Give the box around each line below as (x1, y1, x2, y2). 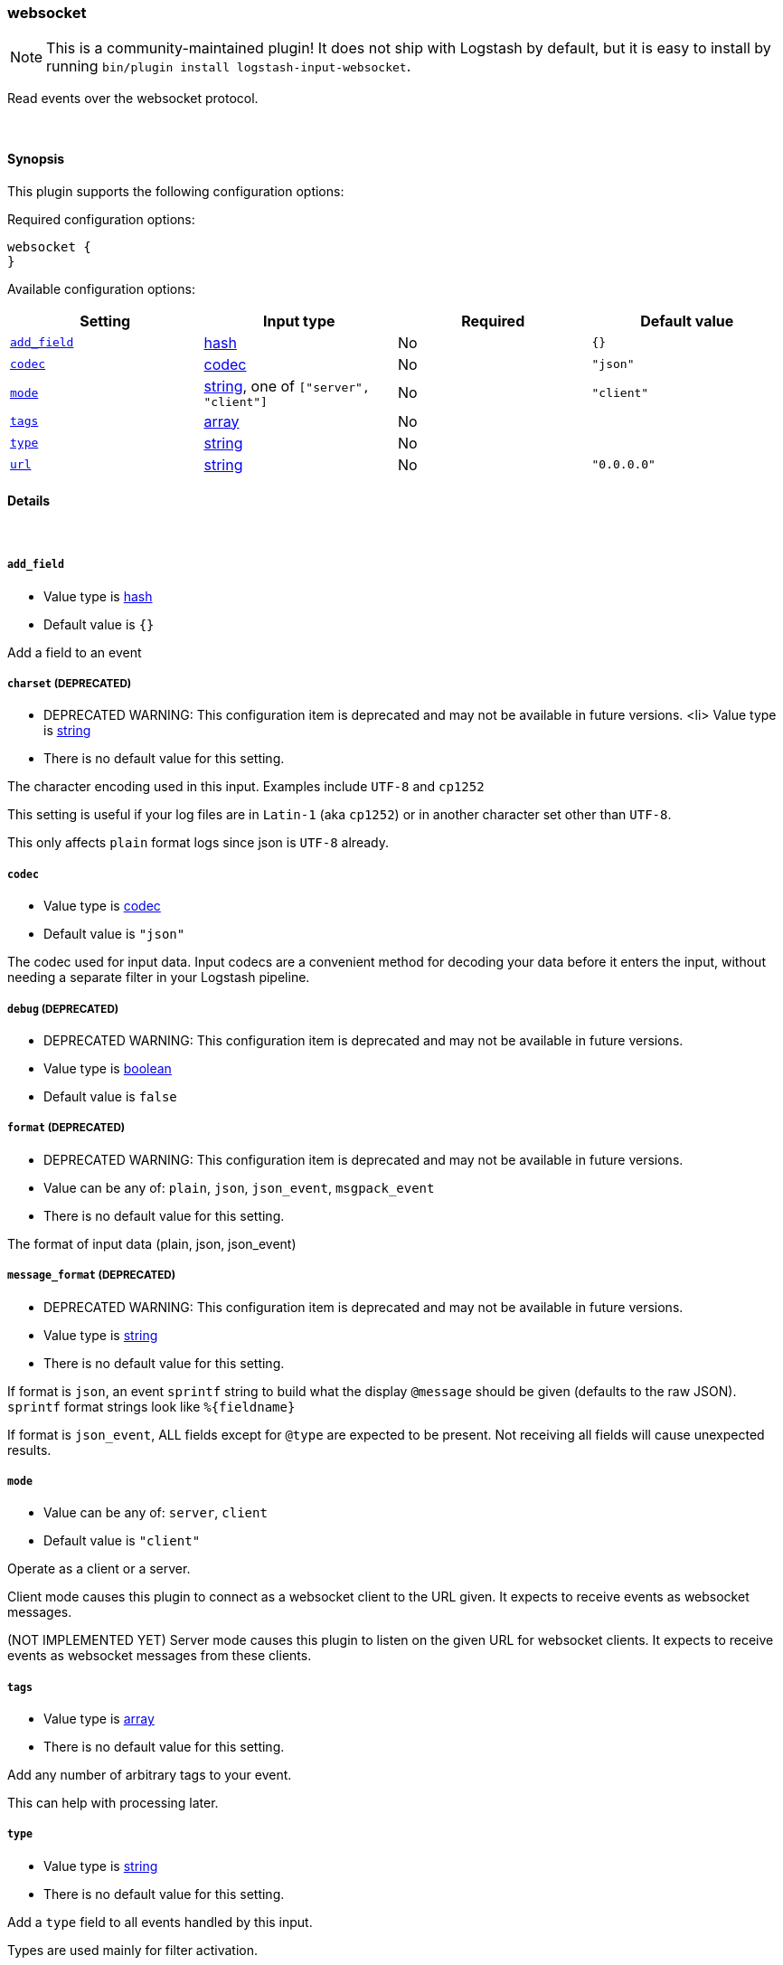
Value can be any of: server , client (43, 1505, 268, 1521)
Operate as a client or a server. (7, 1561, 191, 1577)
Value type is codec (43, 898, 161, 914)
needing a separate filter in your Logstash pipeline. (7, 969, 310, 986)
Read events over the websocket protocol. (7, 90, 259, 107)
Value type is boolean (43, 1060, 172, 1076)
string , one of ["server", (203, 376, 370, 395)
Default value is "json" (43, 926, 185, 942)
